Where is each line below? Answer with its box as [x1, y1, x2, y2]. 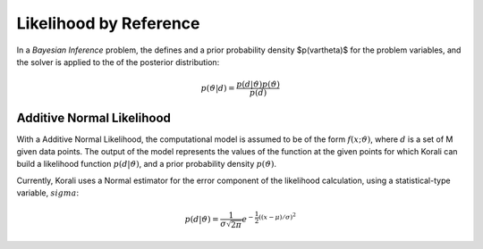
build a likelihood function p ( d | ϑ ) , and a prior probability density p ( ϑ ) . [16, 159, 277, 170]
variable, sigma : [16, 187, 80, 198]
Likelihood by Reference [16, 13, 200, 33]
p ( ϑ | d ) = [200, 83, 236, 93]
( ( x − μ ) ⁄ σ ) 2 [258, 212, 297, 222]
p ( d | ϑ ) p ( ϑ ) [235, 79, 281, 89]
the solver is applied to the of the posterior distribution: [16, 56, 220, 67]
